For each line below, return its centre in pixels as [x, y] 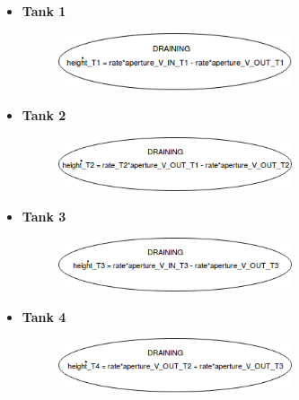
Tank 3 [44, 216]
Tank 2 [44, 115]
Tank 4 [44, 316]
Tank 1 [44, 11]
